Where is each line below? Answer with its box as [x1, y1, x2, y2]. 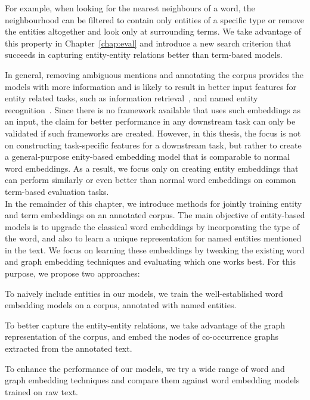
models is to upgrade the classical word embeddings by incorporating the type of [5, 220, 300, 232]
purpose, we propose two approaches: [5, 267, 140, 280]
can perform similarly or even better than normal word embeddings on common [5, 173, 296, 186]
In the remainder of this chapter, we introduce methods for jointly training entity [5, 197, 302, 209]
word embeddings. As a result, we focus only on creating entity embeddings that [5, 162, 299, 174]
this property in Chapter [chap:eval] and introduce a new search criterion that [5, 36, 292, 49]
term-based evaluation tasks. [5, 185, 109, 197]
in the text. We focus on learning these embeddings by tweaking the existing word [5, 243, 305, 256]
